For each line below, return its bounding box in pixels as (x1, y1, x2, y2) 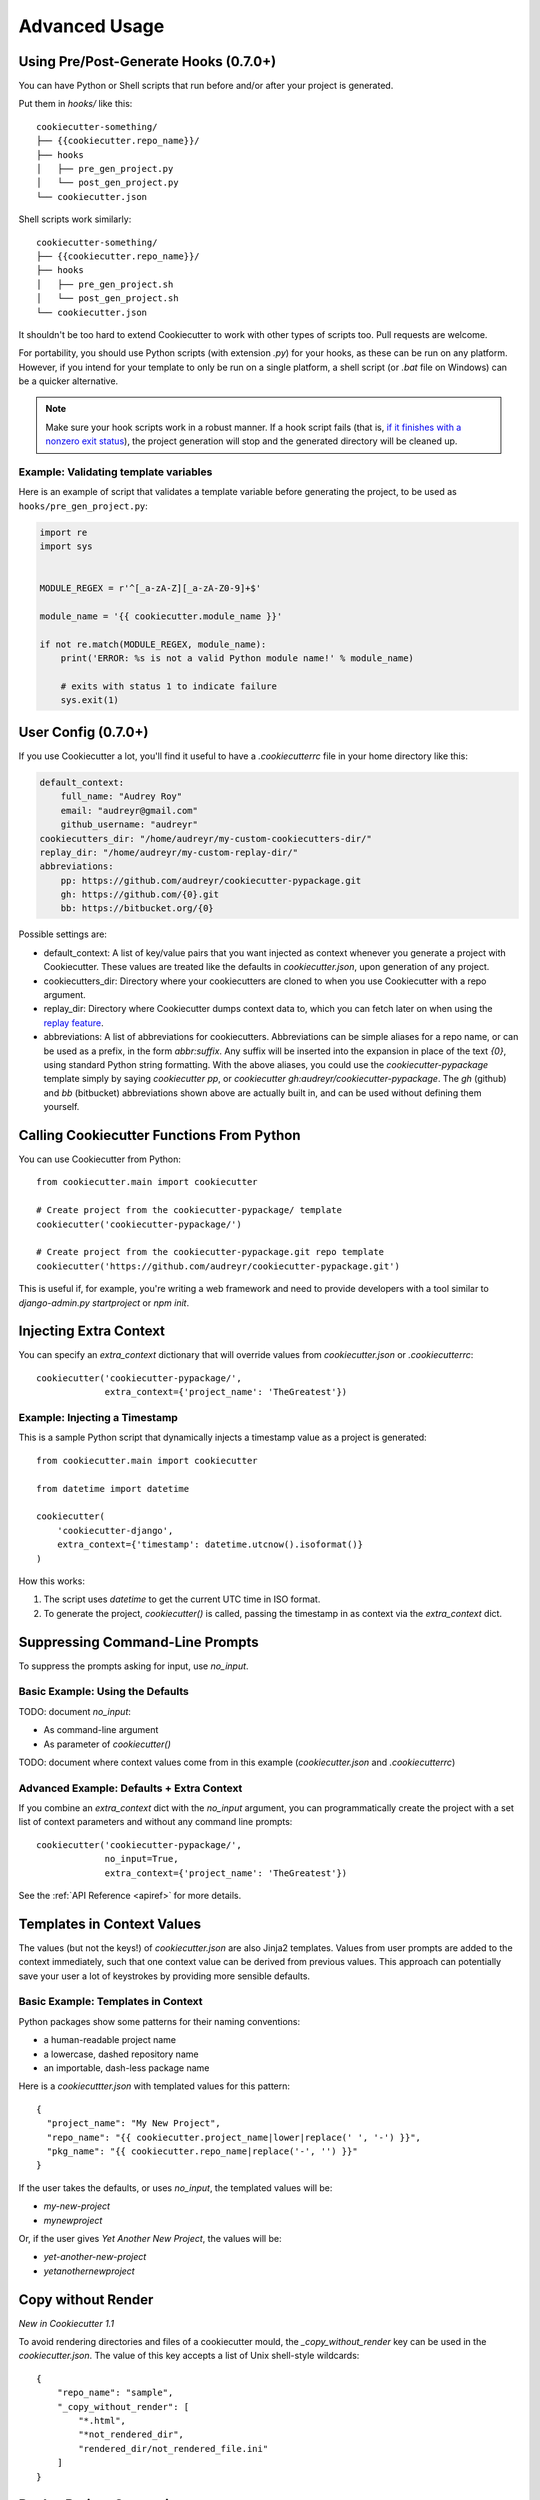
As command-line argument (43, 1724, 159, 1736)
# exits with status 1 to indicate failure (60, 681, 277, 692)
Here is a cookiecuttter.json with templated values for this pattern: (18, 2080, 290, 2092)
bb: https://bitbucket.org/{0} (60, 903, 214, 914)
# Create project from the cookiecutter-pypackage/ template (36, 1205, 342, 1216)
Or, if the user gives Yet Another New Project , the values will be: (18, 2232, 282, 2244)
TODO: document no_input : (18, 1705, 132, 1717)
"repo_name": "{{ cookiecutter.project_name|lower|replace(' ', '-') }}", (46, 2131, 422, 2143)
